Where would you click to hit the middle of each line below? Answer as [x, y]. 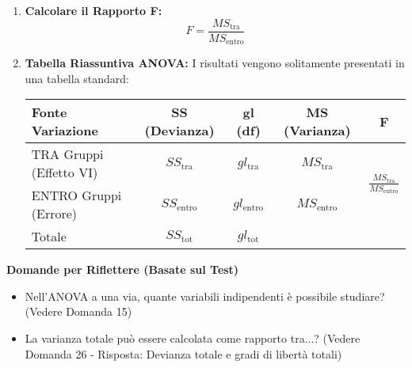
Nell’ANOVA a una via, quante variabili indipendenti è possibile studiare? [205, 296]
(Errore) [54, 214]
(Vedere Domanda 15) [78, 311]
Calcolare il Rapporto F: [93, 10]
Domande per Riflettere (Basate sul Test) [123, 269]
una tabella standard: [77, 78]
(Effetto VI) [65, 173]
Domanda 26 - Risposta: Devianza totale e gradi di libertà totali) [183, 353]
